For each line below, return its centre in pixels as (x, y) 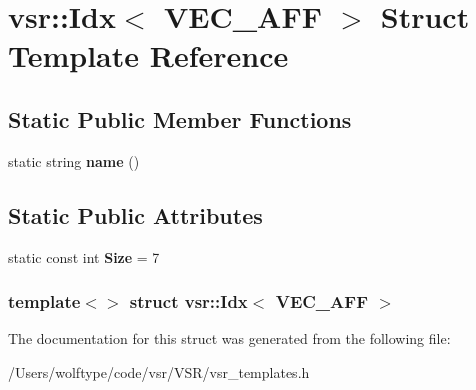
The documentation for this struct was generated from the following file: (229, 338)
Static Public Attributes (135, 214)
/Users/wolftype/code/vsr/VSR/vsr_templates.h (159, 371)
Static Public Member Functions (180, 118)
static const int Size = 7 (84, 256)
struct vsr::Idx (188, 301)
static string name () (74, 160)
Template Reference (148, 55)
